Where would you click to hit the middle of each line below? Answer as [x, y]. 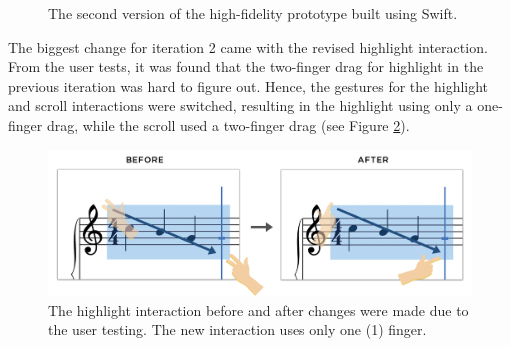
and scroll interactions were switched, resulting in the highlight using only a [240, 105]
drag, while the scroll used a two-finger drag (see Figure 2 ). [228, 124]
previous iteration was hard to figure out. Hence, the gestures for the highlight [248, 85]
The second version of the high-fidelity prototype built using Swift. [253, 13]
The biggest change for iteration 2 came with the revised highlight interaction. [248, 46]
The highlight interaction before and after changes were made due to [258, 309]
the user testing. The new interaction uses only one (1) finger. [237, 329]
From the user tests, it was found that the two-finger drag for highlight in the [246, 66]
